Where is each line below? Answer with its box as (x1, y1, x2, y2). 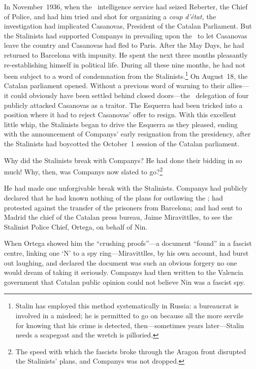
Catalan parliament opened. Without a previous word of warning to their (4, 80, 225, 91)
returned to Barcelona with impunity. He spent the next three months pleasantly (4, 49, 248, 60)
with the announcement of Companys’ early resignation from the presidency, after (4, 129, 251, 139)
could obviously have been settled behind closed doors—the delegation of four (10, 90, 249, 100)
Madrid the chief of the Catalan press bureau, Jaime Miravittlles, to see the (4, 212, 232, 222)
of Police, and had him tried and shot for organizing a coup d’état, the (4, 11, 216, 21)
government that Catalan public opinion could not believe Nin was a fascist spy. (4, 276, 245, 287)
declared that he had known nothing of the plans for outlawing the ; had (4, 193, 223, 202)
